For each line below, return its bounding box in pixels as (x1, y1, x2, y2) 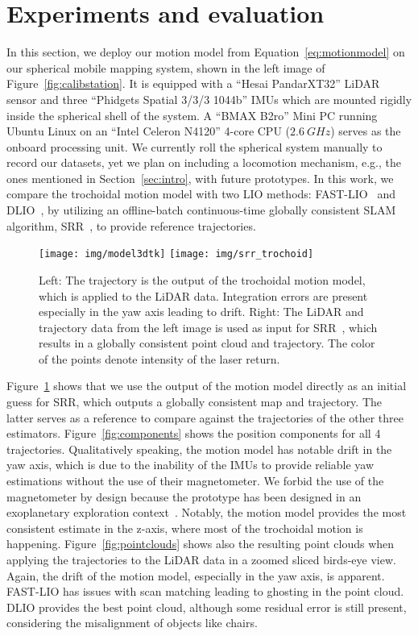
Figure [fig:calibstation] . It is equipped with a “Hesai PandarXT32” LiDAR (6, 75, 380, 92)
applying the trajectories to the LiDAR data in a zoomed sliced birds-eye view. (6, 551, 396, 567)
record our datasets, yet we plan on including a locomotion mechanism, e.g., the (6, 154, 401, 171)
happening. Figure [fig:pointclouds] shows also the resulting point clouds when (6, 535, 395, 552)
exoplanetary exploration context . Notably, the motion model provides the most (6, 504, 407, 521)
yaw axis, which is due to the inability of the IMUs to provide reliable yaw (6, 456, 375, 473)
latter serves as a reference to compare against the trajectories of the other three (6, 409, 404, 426)
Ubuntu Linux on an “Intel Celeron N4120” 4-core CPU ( (6, 123, 291, 139)
